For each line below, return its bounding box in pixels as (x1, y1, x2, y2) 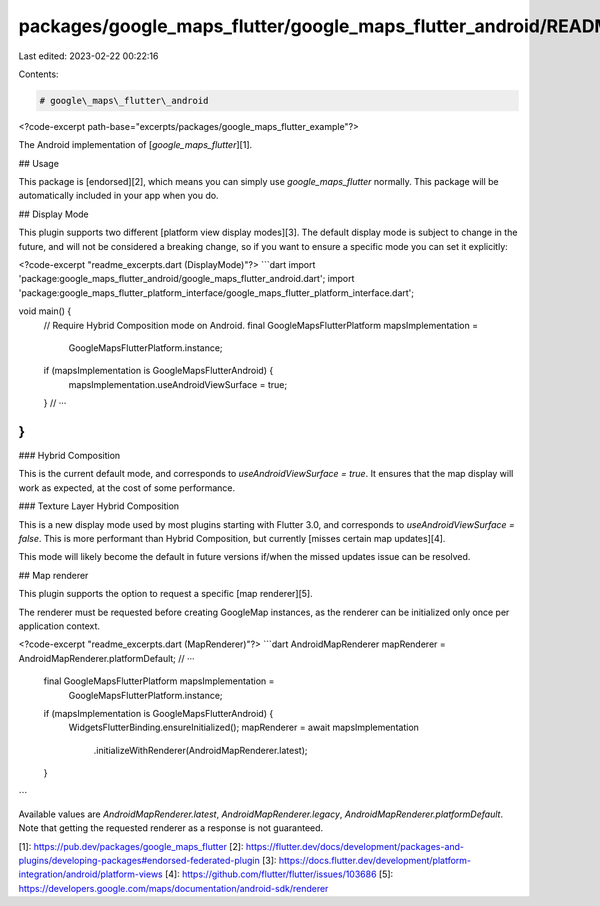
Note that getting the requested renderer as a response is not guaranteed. (18, 822, 324, 834)
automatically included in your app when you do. (18, 190, 219, 202)
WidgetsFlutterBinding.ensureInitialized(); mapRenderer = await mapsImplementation (68, 721, 420, 734)
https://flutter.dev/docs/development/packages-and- (245, 840, 465, 852)
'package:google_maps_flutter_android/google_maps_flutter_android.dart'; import (18, 273, 355, 285)
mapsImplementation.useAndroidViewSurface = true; (68, 378, 288, 390)
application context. (18, 620, 100, 632)
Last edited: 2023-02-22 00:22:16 (18, 50, 159, 62)
